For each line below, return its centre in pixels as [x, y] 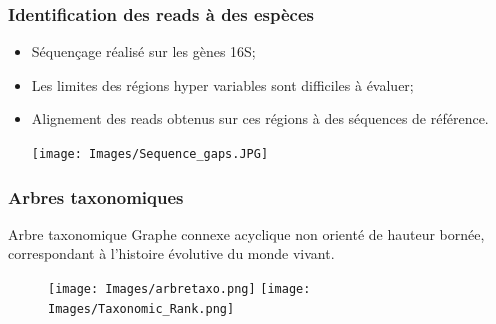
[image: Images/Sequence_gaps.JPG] [150, 154]
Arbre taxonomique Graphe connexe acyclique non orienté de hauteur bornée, [246, 233]
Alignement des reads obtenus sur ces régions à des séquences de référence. [260, 118]
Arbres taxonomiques [96, 196]
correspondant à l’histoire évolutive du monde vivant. [171, 253]
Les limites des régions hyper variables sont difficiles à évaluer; [222, 84]
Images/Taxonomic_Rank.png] [141, 308]
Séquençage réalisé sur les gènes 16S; [143, 51]
